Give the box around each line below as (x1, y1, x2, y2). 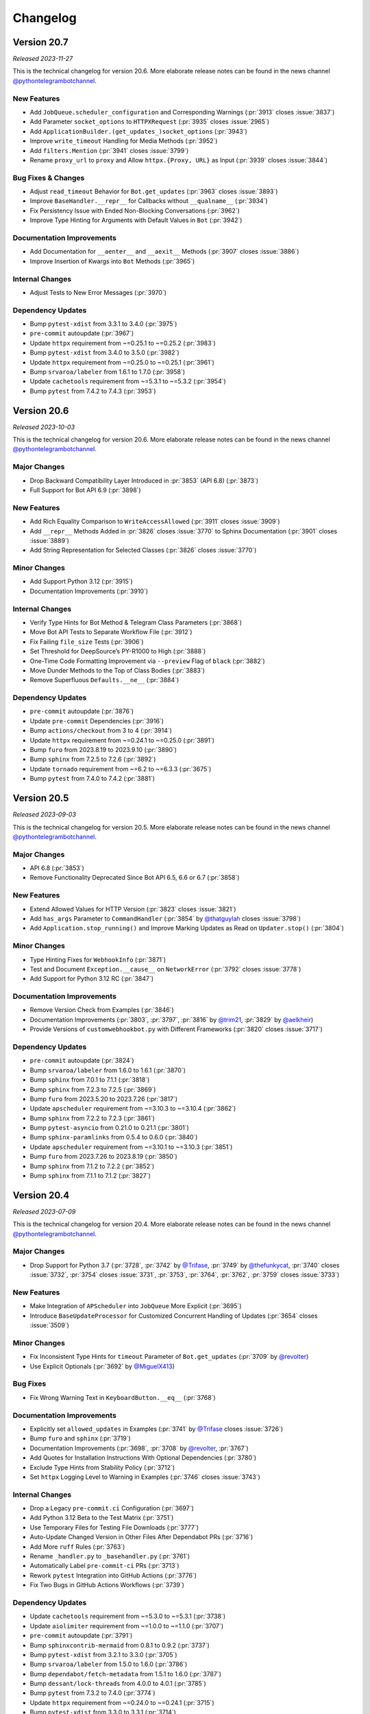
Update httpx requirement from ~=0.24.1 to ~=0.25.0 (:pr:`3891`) (29, 736, 215, 744)
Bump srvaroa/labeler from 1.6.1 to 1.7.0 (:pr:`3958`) (29, 367, 185, 376)
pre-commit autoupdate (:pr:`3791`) (29, 1632, 133, 1640)
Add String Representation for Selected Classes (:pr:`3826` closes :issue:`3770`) (29, 546, 257, 555)
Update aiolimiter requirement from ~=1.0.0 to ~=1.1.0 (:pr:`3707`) (29, 1621, 224, 1630)
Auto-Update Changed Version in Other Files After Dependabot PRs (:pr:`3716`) (29, 1533, 254, 1541)
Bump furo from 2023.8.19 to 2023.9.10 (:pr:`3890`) (29, 746, 177, 754)
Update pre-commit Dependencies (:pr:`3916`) (29, 716, 164, 725)
